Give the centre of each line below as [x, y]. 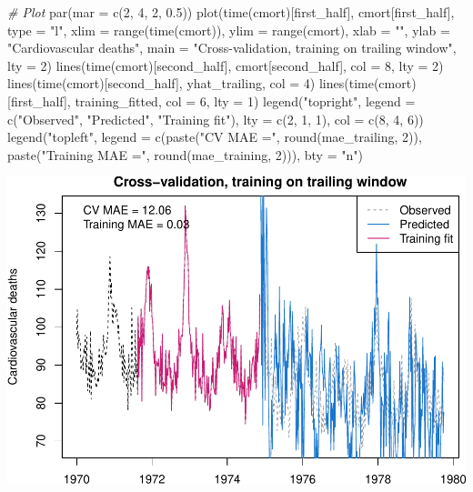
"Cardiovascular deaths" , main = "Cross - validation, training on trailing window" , [232, 48]
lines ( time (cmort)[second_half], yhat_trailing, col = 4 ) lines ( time [191, 83]
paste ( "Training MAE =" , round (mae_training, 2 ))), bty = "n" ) [185, 154]
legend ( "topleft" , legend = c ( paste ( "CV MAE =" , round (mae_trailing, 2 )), [215, 137]
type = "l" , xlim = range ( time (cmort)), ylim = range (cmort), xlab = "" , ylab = [229, 30]
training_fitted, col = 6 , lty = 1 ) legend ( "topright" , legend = [245, 100]
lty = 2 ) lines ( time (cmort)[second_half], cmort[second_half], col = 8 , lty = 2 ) [226, 65]
